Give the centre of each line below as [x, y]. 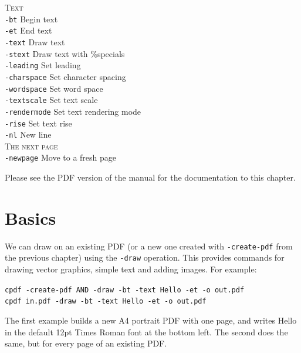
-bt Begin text [31, 19]
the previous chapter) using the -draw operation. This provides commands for [145, 257]
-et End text [28, 30]
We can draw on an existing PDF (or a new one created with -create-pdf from [149, 246]
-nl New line [28, 134]
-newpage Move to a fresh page [60, 157]
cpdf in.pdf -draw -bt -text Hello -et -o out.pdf [106, 302]
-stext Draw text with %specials [65, 53]
